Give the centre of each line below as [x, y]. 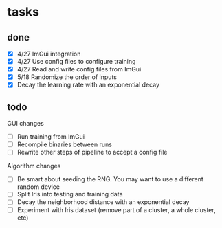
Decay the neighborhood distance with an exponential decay [103, 202]
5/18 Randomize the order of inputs [67, 77]
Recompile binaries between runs [64, 144]
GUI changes [26, 124]
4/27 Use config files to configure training [76, 62]
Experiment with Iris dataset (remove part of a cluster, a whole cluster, [116, 209]
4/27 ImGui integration [49, 54]
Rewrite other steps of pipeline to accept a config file [92, 152]
